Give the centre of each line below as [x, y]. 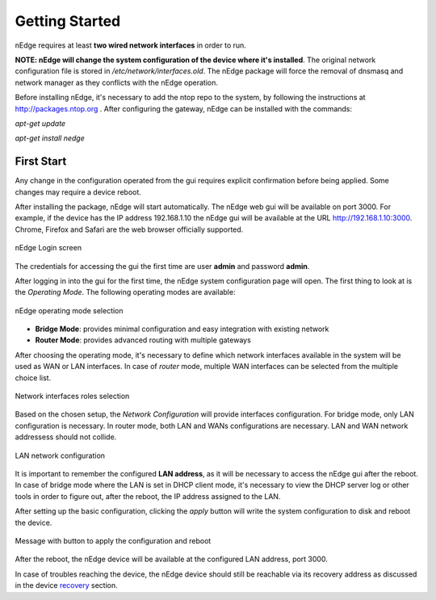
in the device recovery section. [66, 585]
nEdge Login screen [48, 248]
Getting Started [68, 21]
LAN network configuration [60, 455]
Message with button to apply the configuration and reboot [113, 540]
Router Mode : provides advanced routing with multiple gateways [143, 340]
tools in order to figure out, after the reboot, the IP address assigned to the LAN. [148, 496]
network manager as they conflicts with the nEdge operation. [116, 82]
